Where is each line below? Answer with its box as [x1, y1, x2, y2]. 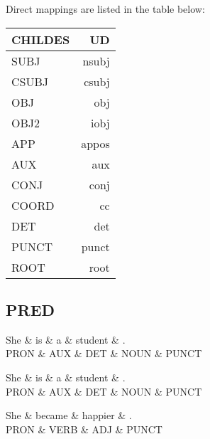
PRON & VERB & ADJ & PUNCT [6, 421, 162, 436]
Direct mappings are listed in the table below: [6, 1, 205, 16]
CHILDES [11, 31, 70, 48]
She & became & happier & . [6, 408, 132, 423]
